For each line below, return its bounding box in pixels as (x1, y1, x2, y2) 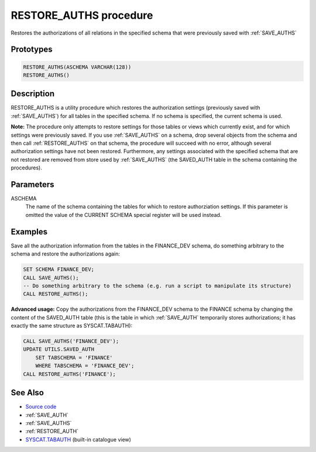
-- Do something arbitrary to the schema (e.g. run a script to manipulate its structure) (23, 282, 292, 289)
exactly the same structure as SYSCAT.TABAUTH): (11, 322, 133, 329)
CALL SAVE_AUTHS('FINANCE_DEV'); (23, 338, 119, 345)
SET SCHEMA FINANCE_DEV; (23, 266, 95, 273)
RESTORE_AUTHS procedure (11, 9, 153, 22)
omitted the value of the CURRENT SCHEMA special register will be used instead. (25, 211, 222, 218)
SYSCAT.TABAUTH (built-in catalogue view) (25, 436, 132, 443)
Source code (25, 403, 57, 410)
